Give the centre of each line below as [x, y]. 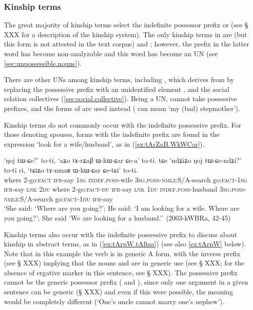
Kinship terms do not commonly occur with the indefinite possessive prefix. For [123, 124]
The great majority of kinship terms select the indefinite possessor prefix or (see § [126, 25]
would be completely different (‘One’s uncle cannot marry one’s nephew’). [114, 301]
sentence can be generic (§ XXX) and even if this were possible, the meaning [118, 292]
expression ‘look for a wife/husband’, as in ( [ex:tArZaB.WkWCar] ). [104, 144]
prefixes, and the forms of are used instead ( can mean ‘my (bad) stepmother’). [122, 108]
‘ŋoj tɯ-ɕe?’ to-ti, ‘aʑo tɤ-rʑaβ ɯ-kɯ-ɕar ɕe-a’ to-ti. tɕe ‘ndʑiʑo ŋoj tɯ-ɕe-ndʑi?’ [123, 160]
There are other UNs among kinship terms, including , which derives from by [119, 79]
